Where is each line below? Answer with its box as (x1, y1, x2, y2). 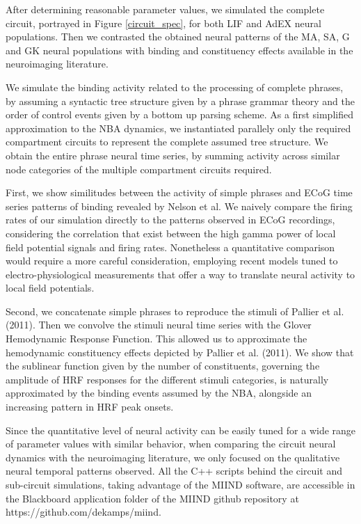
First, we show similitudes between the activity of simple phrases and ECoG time (6, 185, 353, 200)
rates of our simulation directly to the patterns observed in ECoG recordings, (6, 212, 335, 227)
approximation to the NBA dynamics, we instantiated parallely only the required (6, 120, 351, 135)
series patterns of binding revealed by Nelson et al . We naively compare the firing (6, 198, 353, 213)
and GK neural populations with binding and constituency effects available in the (6, 42, 353, 57)
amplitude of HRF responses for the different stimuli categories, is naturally (6, 372, 329, 386)
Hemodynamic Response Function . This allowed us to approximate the (6, 331, 307, 346)
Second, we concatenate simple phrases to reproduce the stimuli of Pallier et (6, 303, 330, 318)
